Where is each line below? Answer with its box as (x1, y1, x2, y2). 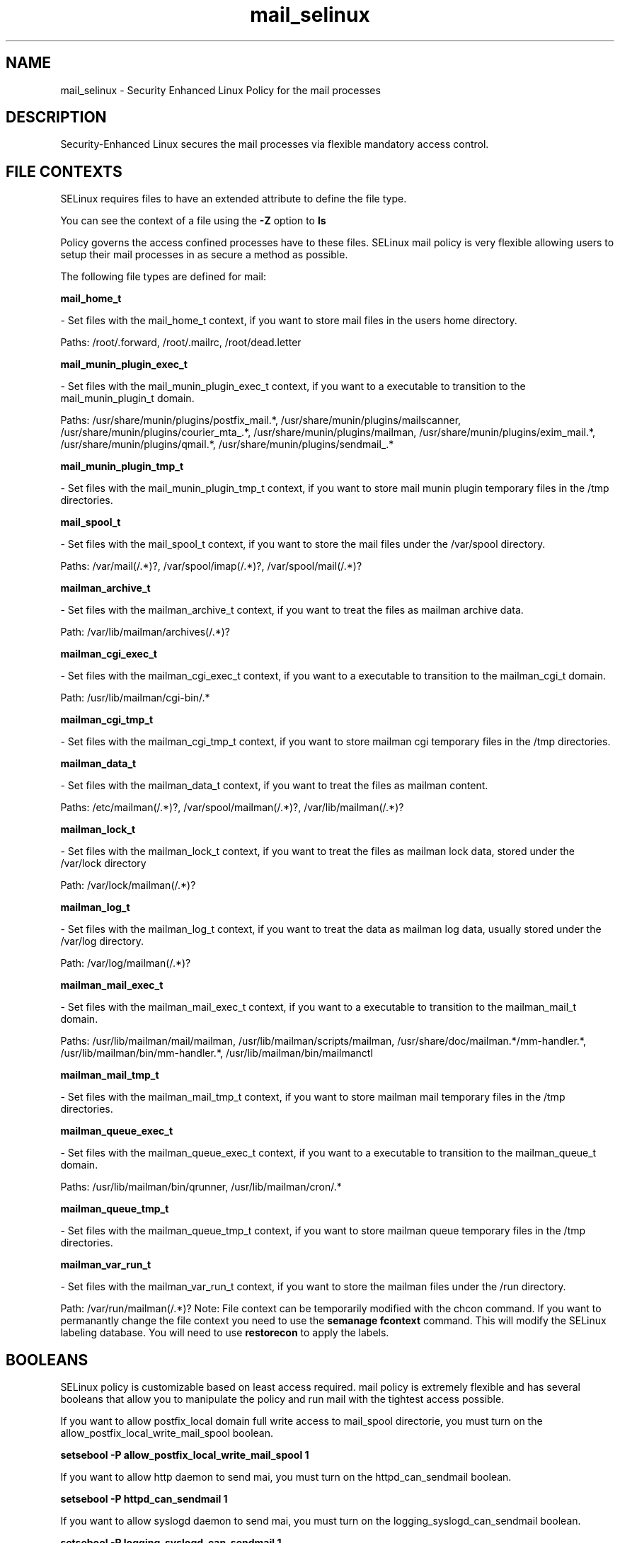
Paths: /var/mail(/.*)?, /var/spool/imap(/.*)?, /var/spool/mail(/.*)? (60, 560, 362, 573)
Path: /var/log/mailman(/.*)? (60, 957, 191, 970)
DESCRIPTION (6, 108, 107, 127)
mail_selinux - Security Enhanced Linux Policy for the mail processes (60, 84, 381, 96)
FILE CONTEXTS (6, 162, 122, 180)
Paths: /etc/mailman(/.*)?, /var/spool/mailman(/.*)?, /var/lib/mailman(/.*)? (60, 801, 404, 814)
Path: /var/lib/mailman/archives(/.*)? (60, 626, 230, 638)
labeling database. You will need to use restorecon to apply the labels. (60, 1326, 389, 1339)
